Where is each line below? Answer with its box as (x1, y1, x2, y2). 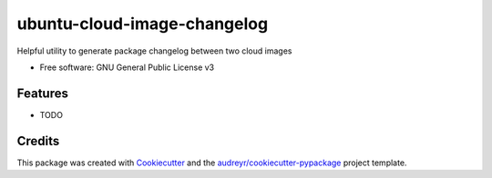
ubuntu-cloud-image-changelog (16, 14, 269, 34)
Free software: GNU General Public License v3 (39, 62, 215, 73)
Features (16, 85, 68, 101)
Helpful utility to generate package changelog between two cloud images (16, 45, 292, 56)
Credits (16, 133, 60, 149)
